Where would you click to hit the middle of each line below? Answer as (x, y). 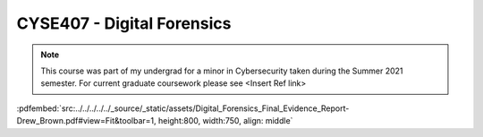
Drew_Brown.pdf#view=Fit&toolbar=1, (86, 121)
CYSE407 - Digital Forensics (124, 23)
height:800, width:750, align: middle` (225, 121)
